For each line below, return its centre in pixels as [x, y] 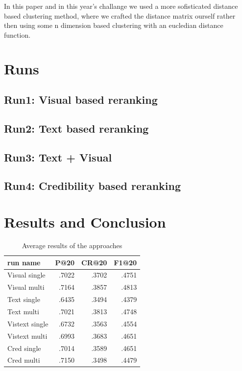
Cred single [24, 348]
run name [24, 262]
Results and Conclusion [85, 222]
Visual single [26, 275]
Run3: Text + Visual [58, 157]
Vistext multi [27, 336]
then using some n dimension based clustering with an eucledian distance [114, 25]
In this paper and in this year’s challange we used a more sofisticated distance [121, 6]
